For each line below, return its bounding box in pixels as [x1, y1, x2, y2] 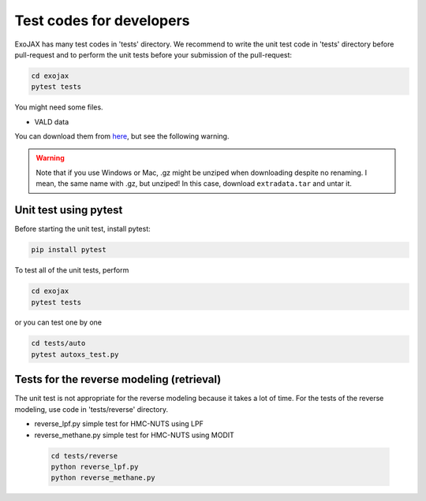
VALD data [34, 117, 69, 126]
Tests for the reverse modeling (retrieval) [14, 373, 222, 386]
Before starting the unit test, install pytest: [14, 225, 151, 234]
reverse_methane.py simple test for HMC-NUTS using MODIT [34, 430, 234, 440]
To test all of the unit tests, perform [14, 265, 129, 275]
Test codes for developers [14, 12, 190, 29]
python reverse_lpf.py [50, 462, 139, 471]
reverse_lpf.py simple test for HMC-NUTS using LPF [34, 419, 204, 429]
